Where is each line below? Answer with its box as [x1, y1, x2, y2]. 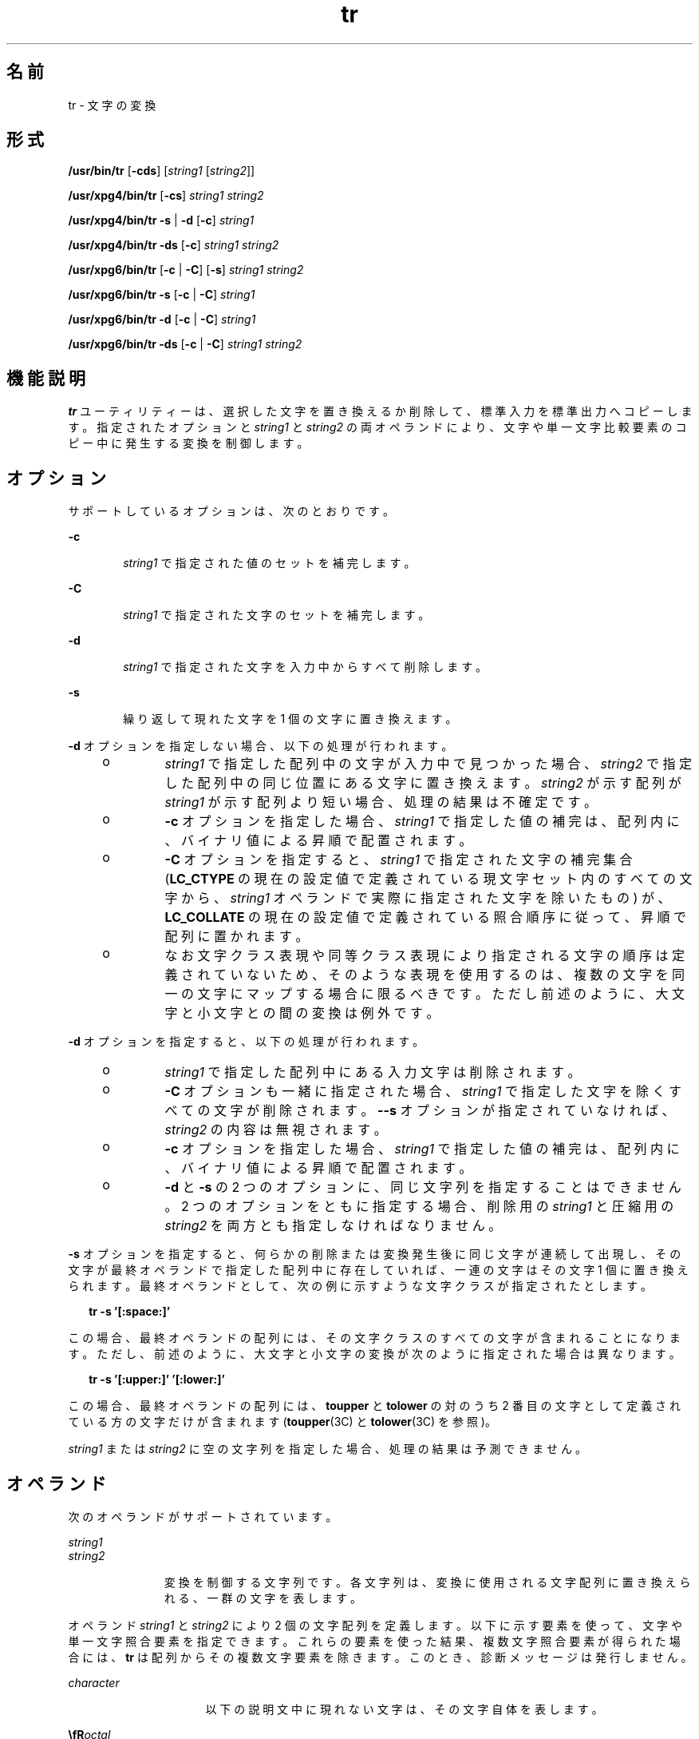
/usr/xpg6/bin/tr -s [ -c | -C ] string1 [68, 288, 255, 302]
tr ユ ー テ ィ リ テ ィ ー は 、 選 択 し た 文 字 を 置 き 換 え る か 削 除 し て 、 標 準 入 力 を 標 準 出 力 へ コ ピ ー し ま [68, 404, 693, 419]
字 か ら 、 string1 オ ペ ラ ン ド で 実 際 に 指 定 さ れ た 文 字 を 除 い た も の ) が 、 [164, 890, 671, 907]
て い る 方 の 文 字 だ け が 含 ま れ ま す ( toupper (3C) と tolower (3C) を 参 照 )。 [68, 1415, 496, 1429]
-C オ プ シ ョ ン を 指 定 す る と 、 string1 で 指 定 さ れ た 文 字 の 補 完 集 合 [164, 852, 633, 868]
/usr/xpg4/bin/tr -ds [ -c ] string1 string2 [68, 238, 279, 252]
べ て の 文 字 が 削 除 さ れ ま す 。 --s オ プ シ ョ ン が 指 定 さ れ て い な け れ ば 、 [164, 1102, 675, 1119]
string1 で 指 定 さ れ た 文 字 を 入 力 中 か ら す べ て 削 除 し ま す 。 [123, 660, 488, 674]
